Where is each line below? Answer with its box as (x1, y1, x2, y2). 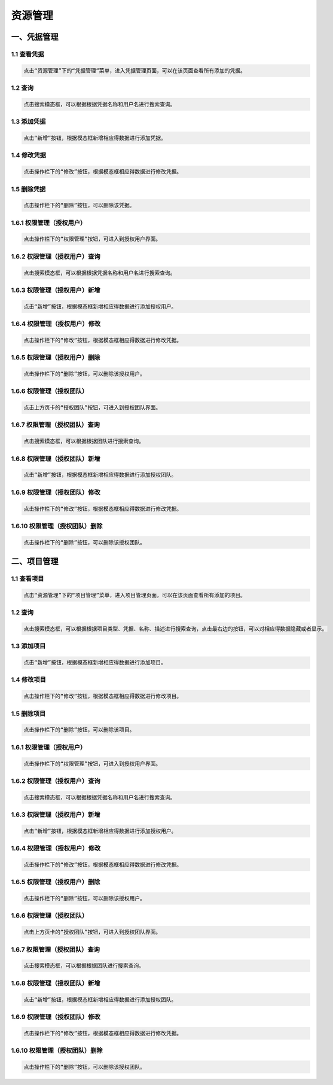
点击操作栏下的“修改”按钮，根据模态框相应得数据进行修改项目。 (23, 693, 182, 700)
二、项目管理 (11, 556, 59, 566)
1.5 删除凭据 (11, 185, 46, 193)
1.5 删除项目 (11, 709, 46, 718)
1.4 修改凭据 (11, 151, 46, 160)
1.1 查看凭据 (11, 50, 44, 58)
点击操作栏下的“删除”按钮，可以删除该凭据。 (23, 202, 135, 209)
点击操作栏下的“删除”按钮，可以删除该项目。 (23, 727, 135, 733)
